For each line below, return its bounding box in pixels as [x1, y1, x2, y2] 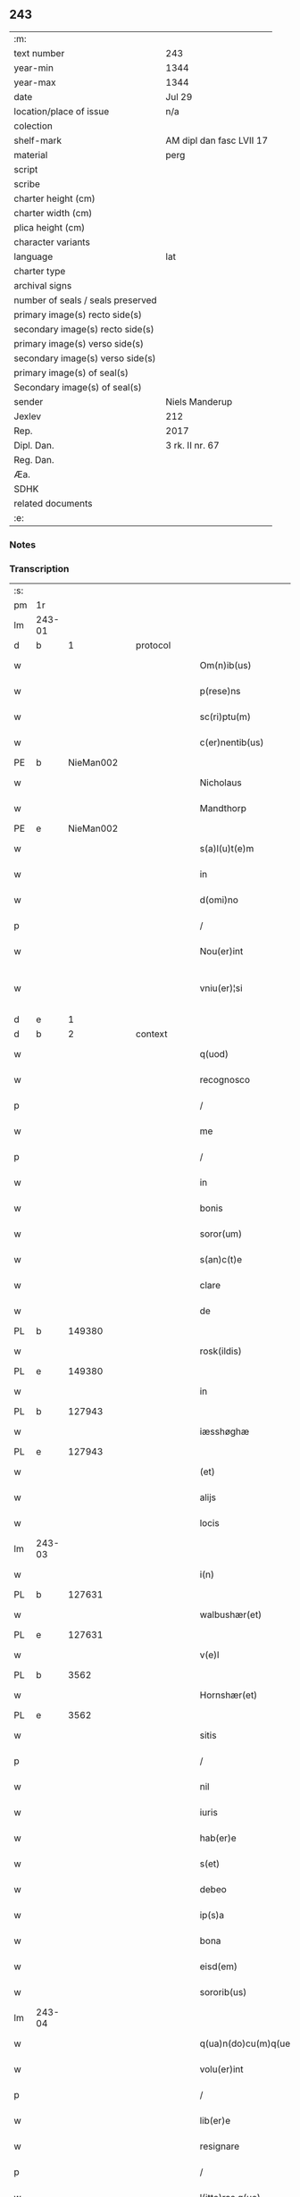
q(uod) [199, 1048, 229, 1061]
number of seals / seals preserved [13, 294, 158, 306]
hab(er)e [199, 1832, 237, 1844]
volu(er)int [199, 2063, 244, 2075]
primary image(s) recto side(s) [13, 308, 143, 321]
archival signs [13, 279, 72, 291]
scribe [13, 178, 40, 190]
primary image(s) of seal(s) [13, 366, 129, 379]
